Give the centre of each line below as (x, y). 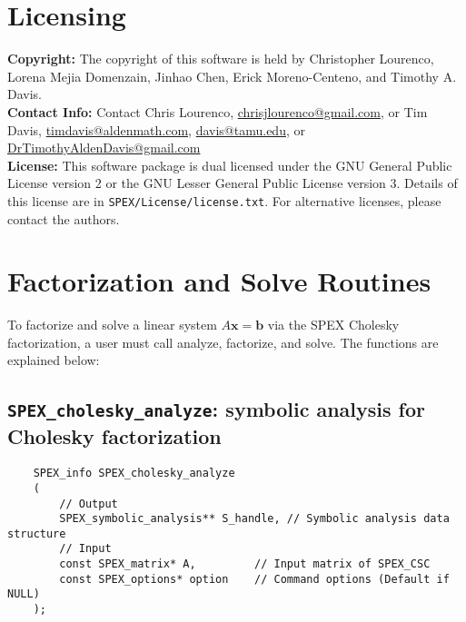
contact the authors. (64, 218)
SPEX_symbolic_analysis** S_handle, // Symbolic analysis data (254, 519)
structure (37, 533)
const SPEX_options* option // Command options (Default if (254, 579)
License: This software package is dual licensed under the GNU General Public (230, 165)
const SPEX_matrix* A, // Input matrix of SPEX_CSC (245, 564)
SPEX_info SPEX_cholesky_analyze (134, 474)
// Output (89, 504)
